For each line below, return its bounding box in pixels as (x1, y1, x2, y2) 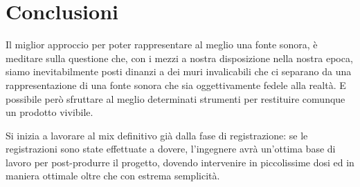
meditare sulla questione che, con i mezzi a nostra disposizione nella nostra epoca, (6, 50, 353, 65)
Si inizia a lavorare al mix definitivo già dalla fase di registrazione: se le (6, 128, 308, 142)
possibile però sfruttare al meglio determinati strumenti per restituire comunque (6, 91, 345, 106)
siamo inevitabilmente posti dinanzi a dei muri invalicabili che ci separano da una (6, 64, 352, 79)
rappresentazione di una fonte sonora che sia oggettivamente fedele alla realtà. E (6, 77, 346, 92)
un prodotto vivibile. (6, 105, 93, 119)
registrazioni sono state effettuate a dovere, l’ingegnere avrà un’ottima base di (6, 141, 336, 156)
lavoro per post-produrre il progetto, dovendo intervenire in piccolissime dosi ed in (6, 155, 354, 169)
